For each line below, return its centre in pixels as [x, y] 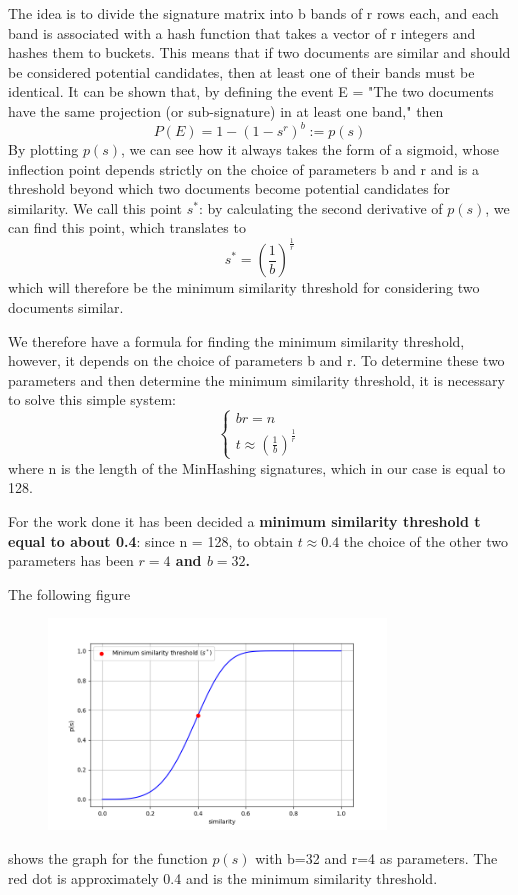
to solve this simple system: [92, 399]
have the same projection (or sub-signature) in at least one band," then [226, 110]
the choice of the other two [425, 540]
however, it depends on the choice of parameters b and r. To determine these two [256, 360]
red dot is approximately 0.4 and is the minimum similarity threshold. [223, 877]
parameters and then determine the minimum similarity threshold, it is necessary [256, 379]
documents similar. [66, 306]
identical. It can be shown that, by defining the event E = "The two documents [251, 91]
